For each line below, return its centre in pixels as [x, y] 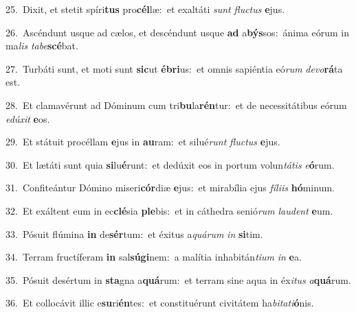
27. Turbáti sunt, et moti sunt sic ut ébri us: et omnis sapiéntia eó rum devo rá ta [174, 68]
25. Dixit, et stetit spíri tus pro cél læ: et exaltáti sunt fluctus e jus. [145, 9]
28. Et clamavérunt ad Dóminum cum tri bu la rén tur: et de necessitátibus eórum [176, 105]
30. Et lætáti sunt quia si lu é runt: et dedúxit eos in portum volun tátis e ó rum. [170, 164]
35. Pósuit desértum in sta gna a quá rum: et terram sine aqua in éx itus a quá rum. [178, 279]
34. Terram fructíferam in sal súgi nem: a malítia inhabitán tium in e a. [154, 257]
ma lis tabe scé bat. [42, 46]
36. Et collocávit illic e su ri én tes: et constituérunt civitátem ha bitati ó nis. [160, 303]
